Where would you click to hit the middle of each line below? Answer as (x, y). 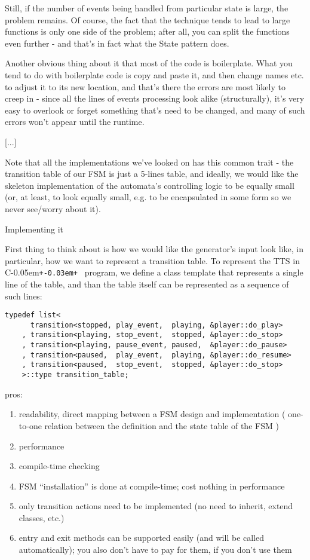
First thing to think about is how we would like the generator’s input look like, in (154, 249)
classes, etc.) (42, 517)
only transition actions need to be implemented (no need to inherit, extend (156, 506)
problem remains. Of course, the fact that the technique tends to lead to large (148, 19)
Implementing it (34, 229)
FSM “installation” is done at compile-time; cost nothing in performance (152, 486)
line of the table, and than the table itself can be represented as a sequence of (147, 284)
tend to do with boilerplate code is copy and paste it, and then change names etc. (154, 74)
